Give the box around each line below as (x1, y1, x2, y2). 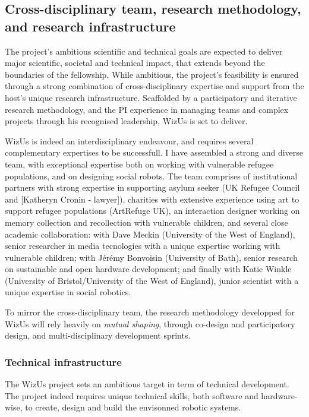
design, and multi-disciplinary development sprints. (5, 329, 191, 342)
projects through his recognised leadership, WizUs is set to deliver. (5, 115, 248, 127)
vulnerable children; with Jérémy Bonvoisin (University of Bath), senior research (5, 251, 298, 263)
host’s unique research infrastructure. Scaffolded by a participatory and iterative (5, 91, 297, 103)
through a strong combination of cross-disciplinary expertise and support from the (5, 80, 304, 92)
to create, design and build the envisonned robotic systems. (25, 401, 241, 413)
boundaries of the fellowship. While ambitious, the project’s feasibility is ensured (5, 68, 299, 80)
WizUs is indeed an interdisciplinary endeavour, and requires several (5, 134, 254, 147)
